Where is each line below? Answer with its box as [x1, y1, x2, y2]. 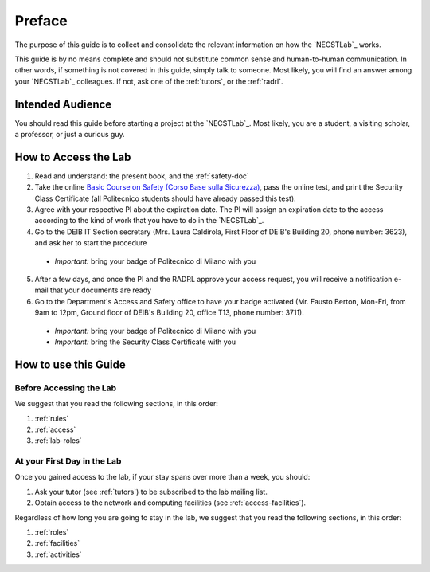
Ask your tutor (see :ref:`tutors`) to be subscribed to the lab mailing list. [34, 487, 268, 496]
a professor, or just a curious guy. [14, 130, 125, 139]
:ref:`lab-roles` [34, 436, 83, 445]
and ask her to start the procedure [34, 238, 147, 248]
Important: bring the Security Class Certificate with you [54, 337, 236, 347]
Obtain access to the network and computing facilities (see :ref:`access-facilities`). [34, 498, 307, 507]
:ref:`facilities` [34, 539, 80, 548]
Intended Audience [14, 97, 112, 111]
